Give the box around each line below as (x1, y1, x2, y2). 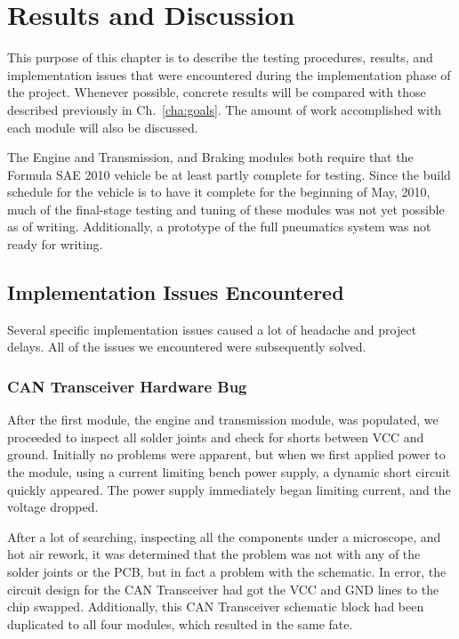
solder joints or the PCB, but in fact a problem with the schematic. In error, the (7, 562, 447, 581)
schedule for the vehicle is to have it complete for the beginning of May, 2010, (7, 182, 431, 201)
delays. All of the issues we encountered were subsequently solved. (7, 337, 366, 356)
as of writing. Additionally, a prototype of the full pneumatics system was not (7, 217, 431, 236)
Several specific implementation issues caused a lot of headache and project (7, 319, 417, 338)
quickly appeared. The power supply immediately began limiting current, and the (7, 480, 451, 498)
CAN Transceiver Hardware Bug (7, 375, 247, 397)
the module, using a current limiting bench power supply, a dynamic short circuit (7, 463, 451, 481)
